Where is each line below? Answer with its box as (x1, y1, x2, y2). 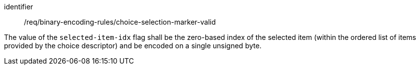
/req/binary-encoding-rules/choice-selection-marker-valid (24, 18, 216, 26)
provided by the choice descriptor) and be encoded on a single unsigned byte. (4, 41, 262, 50)
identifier (4, 2, 33, 11)
